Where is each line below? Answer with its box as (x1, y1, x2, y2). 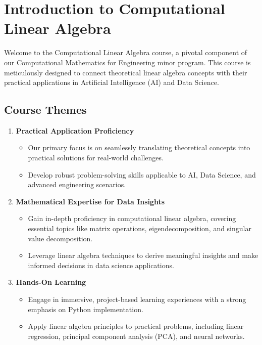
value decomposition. (28, 233, 93, 243)
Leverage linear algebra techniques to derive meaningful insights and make (28, 250, 258, 261)
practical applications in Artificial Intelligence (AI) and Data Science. (4, 77, 219, 88)
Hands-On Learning (16, 277, 86, 287)
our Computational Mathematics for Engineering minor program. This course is (4, 57, 251, 67)
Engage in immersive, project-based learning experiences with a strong (28, 294, 246, 305)
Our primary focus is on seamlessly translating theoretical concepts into (28, 142, 250, 153)
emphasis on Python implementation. (28, 304, 143, 314)
